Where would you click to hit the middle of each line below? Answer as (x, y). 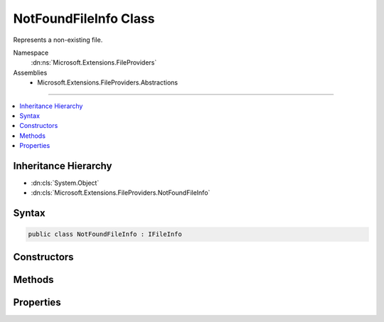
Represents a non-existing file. (58, 40)
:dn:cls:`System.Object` (65, 183)
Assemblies (30, 73)
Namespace (31, 53)
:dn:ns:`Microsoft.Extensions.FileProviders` (94, 63)
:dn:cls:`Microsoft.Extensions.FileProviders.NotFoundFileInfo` (121, 193)
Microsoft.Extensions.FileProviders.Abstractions (107, 82)
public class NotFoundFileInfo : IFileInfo (105, 234)
